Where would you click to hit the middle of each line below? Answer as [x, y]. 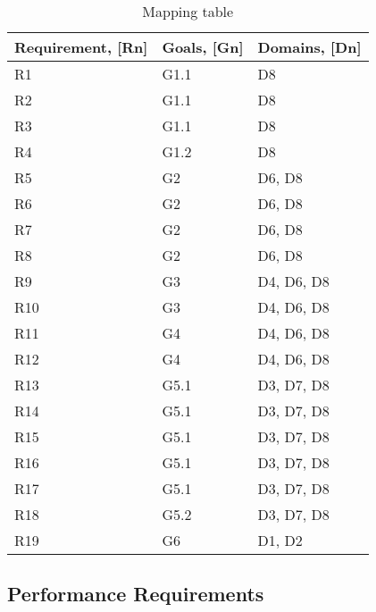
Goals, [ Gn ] [203, 47]
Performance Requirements [136, 594]
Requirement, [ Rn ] [81, 47]
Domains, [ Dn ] [309, 47]
